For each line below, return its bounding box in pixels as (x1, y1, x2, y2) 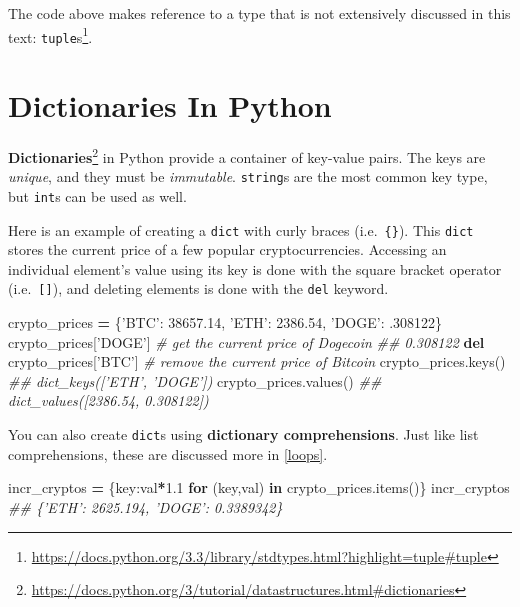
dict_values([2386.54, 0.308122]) (8, 390, 209, 411)
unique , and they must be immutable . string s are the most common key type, (8, 166, 488, 187)
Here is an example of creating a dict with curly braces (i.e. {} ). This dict (8, 219, 474, 240)
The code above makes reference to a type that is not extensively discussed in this (8, 3, 511, 23)
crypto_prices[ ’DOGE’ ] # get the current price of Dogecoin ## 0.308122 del (8, 331, 485, 352)
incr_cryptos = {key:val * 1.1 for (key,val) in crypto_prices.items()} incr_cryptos (8, 477, 510, 498)
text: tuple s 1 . (8, 23, 93, 47)
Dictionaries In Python (8, 85, 332, 126)
